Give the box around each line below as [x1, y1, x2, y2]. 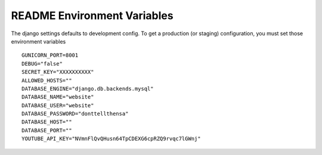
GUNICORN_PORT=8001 [21, 52, 79, 59]
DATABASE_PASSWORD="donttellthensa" [21, 110, 129, 117]
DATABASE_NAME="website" [21, 94, 94, 101]
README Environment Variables [11, 9, 174, 22]
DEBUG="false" [21, 60, 63, 67]
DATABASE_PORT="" [21, 127, 72, 134]
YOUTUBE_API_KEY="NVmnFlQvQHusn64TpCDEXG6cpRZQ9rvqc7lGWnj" [21, 135, 201, 142]
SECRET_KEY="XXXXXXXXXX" [21, 69, 94, 76]
